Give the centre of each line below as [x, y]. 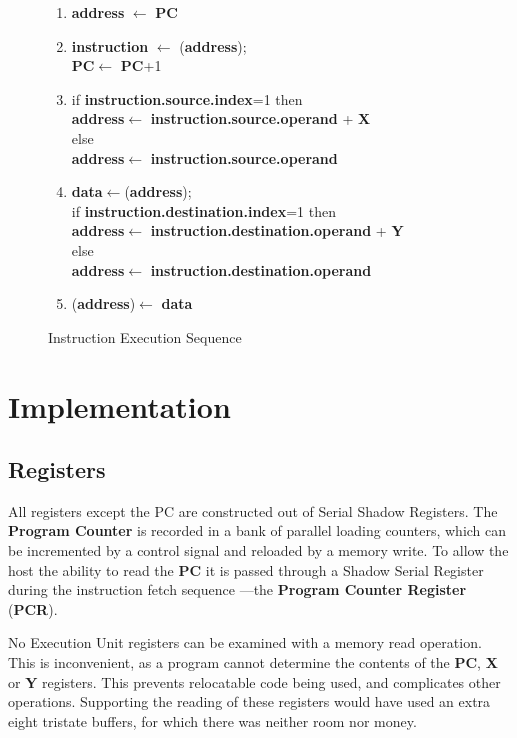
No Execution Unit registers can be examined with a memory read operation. [245, 642]
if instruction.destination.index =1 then [203, 210]
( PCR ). [33, 608]
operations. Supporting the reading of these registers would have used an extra [249, 701]
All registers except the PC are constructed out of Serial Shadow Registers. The [253, 510]
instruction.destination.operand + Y [277, 230]
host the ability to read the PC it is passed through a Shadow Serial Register [246, 569]
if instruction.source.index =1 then [187, 98]
